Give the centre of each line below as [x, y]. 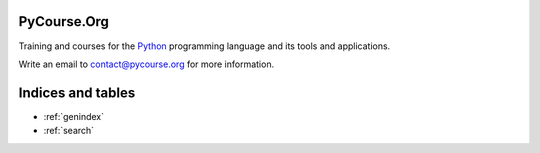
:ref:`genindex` [74, 116]
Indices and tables [77, 92]
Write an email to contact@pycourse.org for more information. [146, 64]
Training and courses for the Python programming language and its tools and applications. [204, 46]
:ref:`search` [69, 131]
